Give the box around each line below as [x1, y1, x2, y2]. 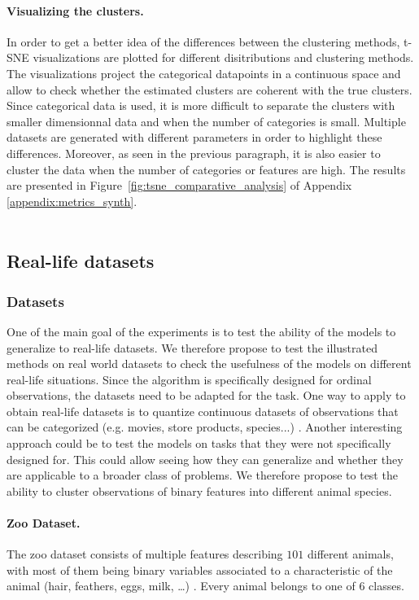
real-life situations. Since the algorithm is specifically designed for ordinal [7, 370, 372, 388]
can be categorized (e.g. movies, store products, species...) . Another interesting [7, 418, 403, 436]
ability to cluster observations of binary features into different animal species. [7, 482, 392, 499]
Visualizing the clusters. [7, 2, 144, 19]
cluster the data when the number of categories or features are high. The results [7, 160, 406, 177]
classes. [369, 577, 404, 594]
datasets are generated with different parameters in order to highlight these [7, 129, 382, 146]
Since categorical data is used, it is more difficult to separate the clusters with [7, 97, 395, 114]
